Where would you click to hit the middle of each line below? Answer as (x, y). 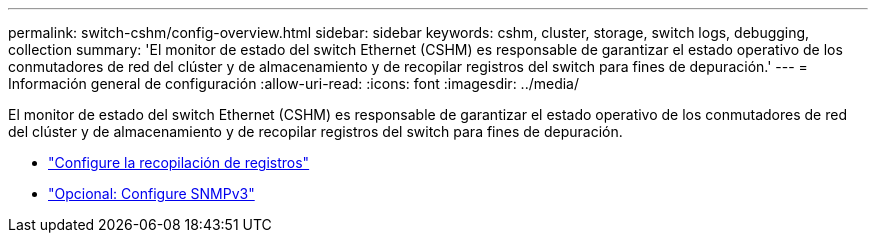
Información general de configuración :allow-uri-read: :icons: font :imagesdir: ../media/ (294, 83)
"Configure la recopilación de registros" (179, 162)
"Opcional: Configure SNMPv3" (151, 193)
